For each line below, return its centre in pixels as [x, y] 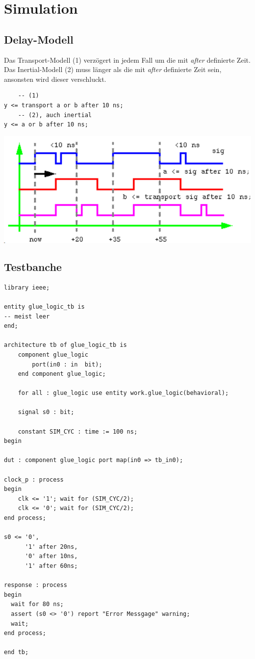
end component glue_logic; [62, 374]
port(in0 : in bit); [67, 364]
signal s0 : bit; [46, 412]
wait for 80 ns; [37, 604]
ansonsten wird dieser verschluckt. [55, 79]
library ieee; [27, 287]
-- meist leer [27, 316]
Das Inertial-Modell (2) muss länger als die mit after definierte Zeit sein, [113, 69]
